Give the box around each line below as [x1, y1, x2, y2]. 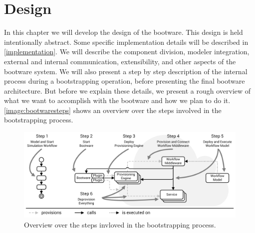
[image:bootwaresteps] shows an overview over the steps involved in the [4, 105, 222, 115]
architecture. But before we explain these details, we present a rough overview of [4, 85, 251, 96]
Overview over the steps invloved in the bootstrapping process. [24, 219, 216, 230]
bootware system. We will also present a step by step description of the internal [4, 66, 248, 76]
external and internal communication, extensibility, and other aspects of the [4, 56, 236, 66]
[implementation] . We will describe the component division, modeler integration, [4, 46, 250, 57]
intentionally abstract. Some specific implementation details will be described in [4, 36, 249, 47]
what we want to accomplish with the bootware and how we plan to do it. [4, 95, 231, 106]
